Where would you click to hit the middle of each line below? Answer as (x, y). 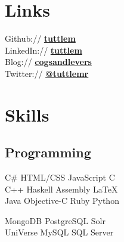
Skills (27, 114)
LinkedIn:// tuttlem (44, 50)
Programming (48, 152)
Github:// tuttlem (40, 38)
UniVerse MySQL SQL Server (59, 232)
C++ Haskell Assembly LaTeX (61, 189)
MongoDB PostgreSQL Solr (55, 220)
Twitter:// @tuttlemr (47, 73)
